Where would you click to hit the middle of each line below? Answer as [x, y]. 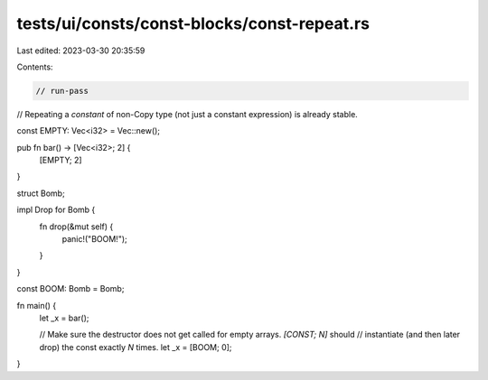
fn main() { [37, 305]
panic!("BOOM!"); [94, 239]
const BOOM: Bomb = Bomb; [70, 289]
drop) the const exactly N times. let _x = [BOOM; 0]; [136, 347]
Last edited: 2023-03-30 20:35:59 [81, 51]
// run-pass [62, 91]
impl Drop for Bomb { [56, 210]
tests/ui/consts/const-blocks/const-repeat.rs [193, 23]
